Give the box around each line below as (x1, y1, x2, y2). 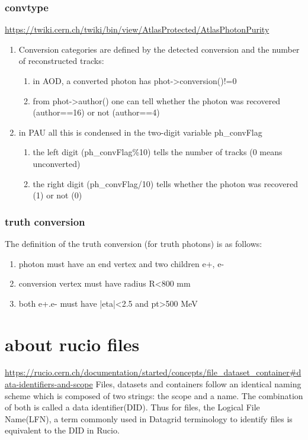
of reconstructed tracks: (18, 54, 104, 67)
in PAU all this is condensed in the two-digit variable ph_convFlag (18, 126, 262, 138)
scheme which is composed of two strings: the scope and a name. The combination (5, 389, 303, 402)
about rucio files (5, 332, 140, 356)
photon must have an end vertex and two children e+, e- (18, 257, 224, 269)
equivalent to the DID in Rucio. (5, 424, 120, 436)
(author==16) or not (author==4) (33, 106, 160, 118)
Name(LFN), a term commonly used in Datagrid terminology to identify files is (5, 412, 293, 425)
